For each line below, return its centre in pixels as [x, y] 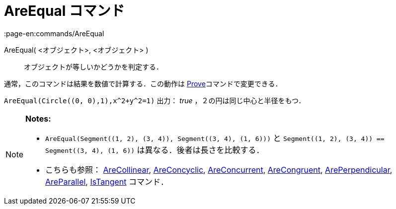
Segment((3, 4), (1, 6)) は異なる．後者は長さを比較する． [155, 150]
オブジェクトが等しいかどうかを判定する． [93, 67]
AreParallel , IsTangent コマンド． [107, 181]
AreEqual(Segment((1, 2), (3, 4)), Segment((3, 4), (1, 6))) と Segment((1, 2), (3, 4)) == [215, 138]
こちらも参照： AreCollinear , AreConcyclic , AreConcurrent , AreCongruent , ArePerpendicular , [219, 170]
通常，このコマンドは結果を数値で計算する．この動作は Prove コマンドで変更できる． [143, 83]
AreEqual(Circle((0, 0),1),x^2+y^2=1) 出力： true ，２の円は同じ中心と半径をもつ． [155, 100]
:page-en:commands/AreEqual [54, 33]
